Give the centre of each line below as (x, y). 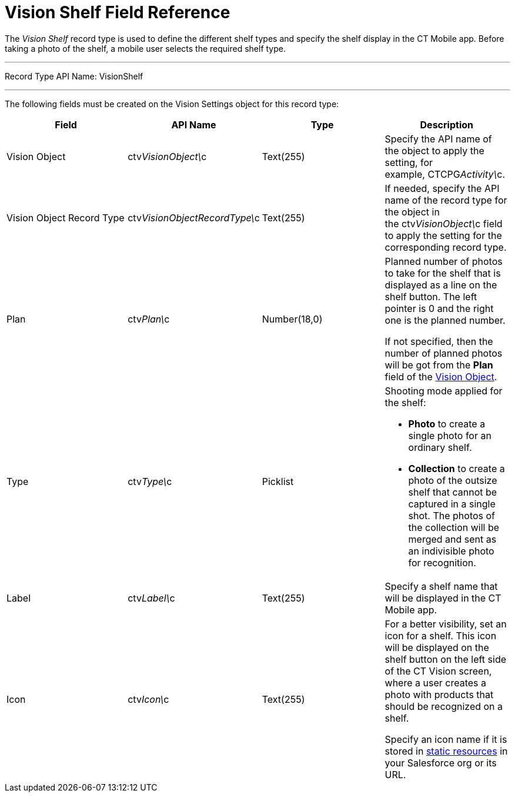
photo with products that (439, 694)
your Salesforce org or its (441, 763)
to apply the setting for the (443, 235)
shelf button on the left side (446, 659)
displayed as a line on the (441, 285)
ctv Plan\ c (149, 319)
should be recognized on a (444, 706)
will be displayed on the (437, 647)
